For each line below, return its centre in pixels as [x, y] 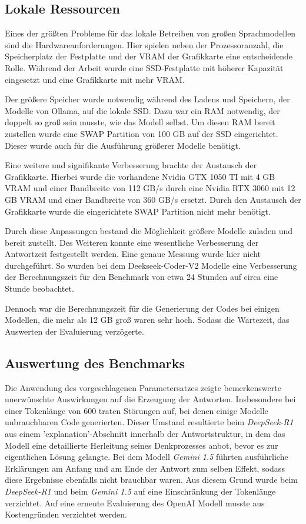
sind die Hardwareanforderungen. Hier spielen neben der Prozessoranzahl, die [144, 44]
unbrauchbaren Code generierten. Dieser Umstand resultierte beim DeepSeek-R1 [149, 422]
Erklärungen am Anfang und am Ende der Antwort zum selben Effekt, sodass [145, 468]
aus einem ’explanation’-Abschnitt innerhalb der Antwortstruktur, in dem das [145, 434]
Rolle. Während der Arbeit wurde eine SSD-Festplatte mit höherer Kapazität [144, 67]
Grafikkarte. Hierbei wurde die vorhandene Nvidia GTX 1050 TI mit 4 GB [140, 176]
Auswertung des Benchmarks [95, 363]
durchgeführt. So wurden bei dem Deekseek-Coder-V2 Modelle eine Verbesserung [151, 265]
